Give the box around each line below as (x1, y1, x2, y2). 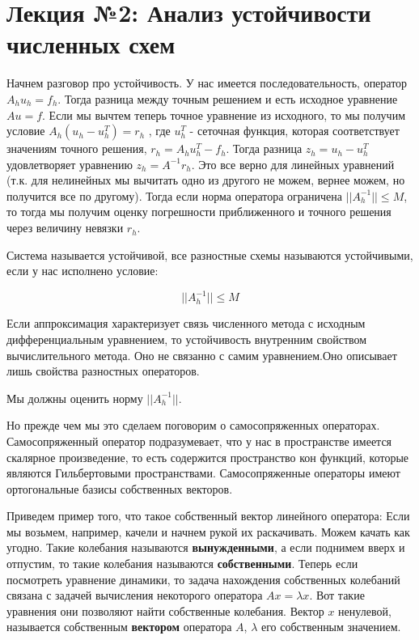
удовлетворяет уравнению (6, 155, 133, 172)
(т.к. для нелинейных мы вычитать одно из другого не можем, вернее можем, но (6, 172, 405, 189)
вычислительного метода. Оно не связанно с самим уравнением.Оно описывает (6, 346, 397, 363)
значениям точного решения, (6, 140, 147, 157)
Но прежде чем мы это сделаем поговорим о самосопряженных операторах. (6, 417, 380, 434)
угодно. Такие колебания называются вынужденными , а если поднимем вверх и (6, 539, 405, 556)
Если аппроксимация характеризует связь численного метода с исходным (6, 315, 366, 332)
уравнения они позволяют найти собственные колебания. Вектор (6, 602, 324, 619)
